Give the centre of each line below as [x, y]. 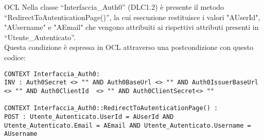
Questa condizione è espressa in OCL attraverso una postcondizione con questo [129, 47]
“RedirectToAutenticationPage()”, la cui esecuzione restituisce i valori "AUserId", [132, 17]
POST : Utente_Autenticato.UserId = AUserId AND [89, 117]
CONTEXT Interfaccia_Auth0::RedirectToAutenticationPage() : [111, 108]
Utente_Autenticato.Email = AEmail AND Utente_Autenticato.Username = [128, 125]
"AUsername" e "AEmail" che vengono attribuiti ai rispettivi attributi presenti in [131, 27]
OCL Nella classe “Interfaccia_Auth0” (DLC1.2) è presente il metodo [114, 7]
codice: [15, 57]
